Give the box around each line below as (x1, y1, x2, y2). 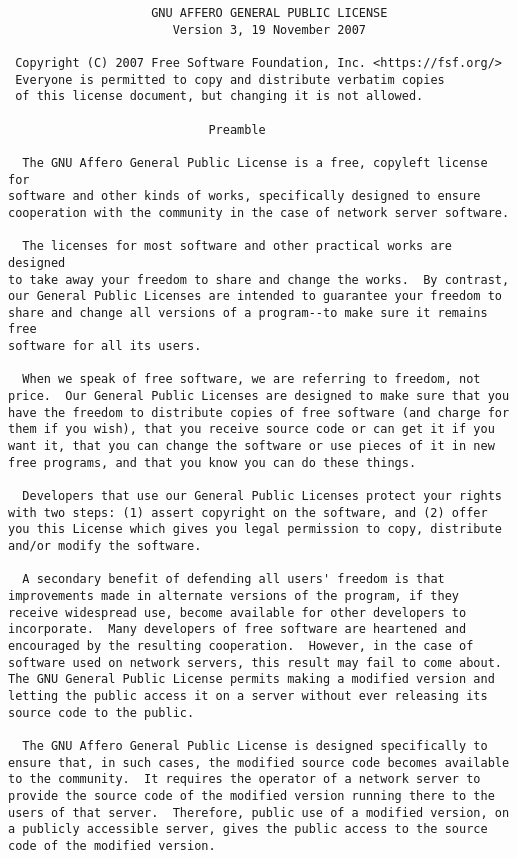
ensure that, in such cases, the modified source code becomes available (8, 755, 510, 770)
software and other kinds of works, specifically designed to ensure (8, 189, 481, 204)
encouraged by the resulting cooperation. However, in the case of (8, 638, 474, 653)
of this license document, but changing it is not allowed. (15, 89, 424, 104)
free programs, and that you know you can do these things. (8, 455, 417, 470)
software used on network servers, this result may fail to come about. (8, 655, 502, 670)
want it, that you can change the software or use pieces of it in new (8, 439, 495, 454)
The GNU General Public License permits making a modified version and (8, 672, 495, 687)
